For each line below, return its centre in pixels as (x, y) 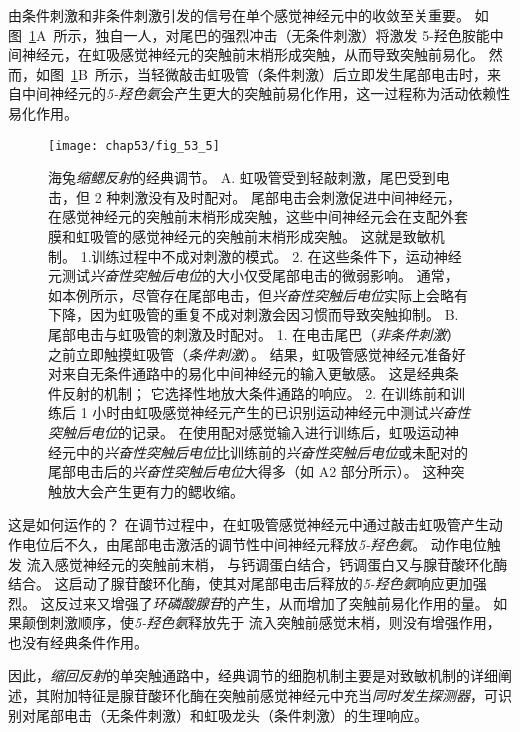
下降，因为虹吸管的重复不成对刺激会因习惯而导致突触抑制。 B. (253, 314)
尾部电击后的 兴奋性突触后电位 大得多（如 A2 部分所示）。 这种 (249, 471)
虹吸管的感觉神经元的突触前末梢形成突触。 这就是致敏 (253, 236)
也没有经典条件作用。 (78, 641)
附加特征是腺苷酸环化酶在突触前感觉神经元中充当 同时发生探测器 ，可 (273, 695)
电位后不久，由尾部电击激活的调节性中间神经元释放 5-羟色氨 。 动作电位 (254, 543)
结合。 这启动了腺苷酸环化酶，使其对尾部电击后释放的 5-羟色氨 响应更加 (240, 583)
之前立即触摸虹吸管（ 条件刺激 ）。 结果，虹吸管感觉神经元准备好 (257, 353)
